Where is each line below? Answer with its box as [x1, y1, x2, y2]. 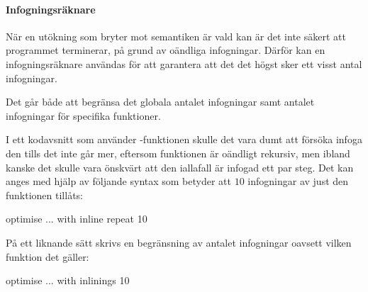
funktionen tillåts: [6, 187, 84, 202]
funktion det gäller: [6, 249, 89, 264]
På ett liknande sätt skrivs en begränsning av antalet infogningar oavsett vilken [6, 235, 352, 249]
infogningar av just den [247, 174, 349, 189]
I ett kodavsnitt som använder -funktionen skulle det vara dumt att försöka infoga [6, 132, 362, 147]
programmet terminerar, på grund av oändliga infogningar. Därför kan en [6, 43, 325, 57]
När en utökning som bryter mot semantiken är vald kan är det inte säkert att [6, 28, 346, 43]
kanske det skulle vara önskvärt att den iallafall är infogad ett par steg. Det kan [6, 159, 354, 174]
